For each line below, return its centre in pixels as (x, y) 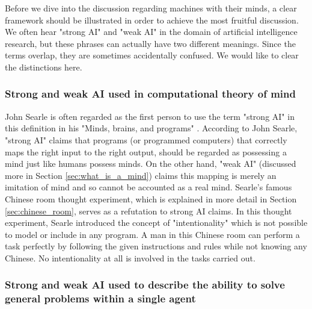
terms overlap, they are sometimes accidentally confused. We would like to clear (152, 55)
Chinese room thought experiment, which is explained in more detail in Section (151, 198)
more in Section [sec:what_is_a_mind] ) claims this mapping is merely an (141, 175)
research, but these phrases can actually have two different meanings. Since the (150, 43)
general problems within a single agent (100, 298)
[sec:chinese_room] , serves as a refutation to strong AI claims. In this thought (148, 211)
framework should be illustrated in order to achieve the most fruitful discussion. (152, 20)
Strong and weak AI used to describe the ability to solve (145, 285)
